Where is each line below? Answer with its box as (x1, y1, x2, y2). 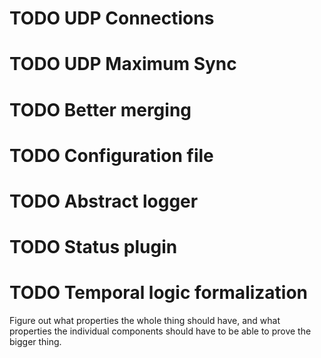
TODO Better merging (9, 98, 192, 121)
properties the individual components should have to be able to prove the (9, 325, 312, 337)
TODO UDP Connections (9, 7, 215, 30)
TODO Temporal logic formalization (9, 282, 309, 304)
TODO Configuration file (9, 144, 214, 167)
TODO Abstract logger (9, 190, 199, 212)
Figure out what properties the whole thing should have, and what (9, 315, 281, 327)
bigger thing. (9, 336, 62, 348)
